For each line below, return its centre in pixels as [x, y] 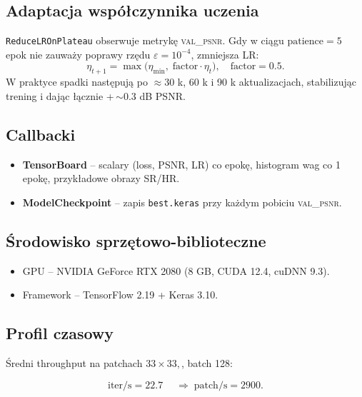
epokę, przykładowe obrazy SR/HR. [101, 178]
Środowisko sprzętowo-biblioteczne [136, 240]
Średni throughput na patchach [74, 363]
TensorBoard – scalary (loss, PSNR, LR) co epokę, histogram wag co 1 [181, 164]
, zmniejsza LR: [225, 54]
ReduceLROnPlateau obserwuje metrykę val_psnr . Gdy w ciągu [145, 40]
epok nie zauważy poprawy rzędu [78, 54]
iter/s [120, 385]
